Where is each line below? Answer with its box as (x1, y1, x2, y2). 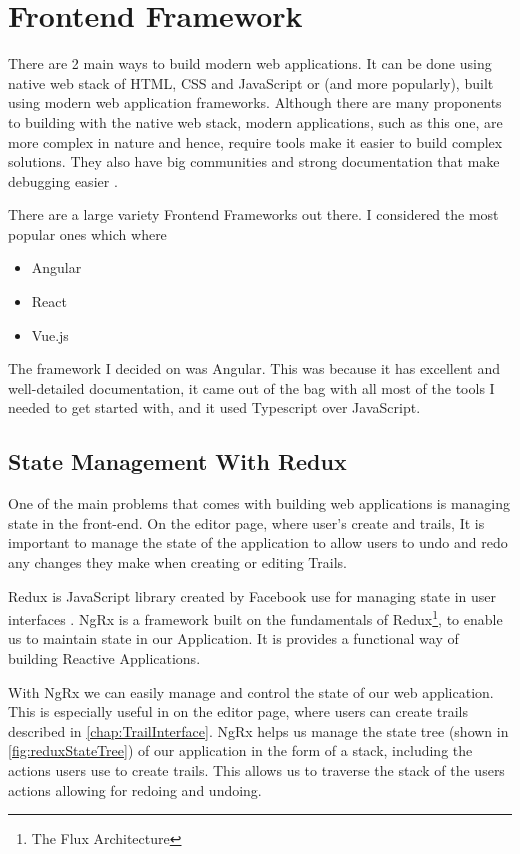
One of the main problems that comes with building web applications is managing (8, 493, 511, 514)
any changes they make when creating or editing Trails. (8, 552, 347, 573)
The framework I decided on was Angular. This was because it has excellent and (8, 358, 500, 379)
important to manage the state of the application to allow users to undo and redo (8, 532, 508, 553)
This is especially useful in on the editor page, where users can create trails (8, 701, 468, 722)
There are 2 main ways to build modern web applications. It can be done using (8, 53, 492, 74)
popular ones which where (8, 223, 167, 244)
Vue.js (31, 324, 69, 345)
